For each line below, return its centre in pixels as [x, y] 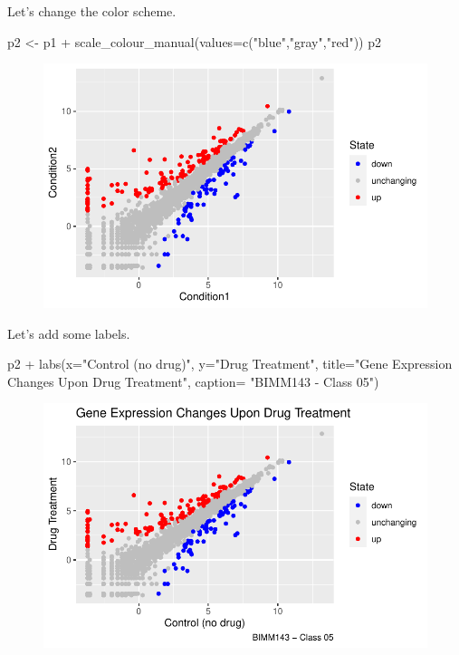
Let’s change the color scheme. [92, 11]
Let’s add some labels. [69, 333]
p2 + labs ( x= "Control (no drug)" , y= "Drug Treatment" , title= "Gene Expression [230, 364]
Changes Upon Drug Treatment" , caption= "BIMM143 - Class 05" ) [193, 381]
